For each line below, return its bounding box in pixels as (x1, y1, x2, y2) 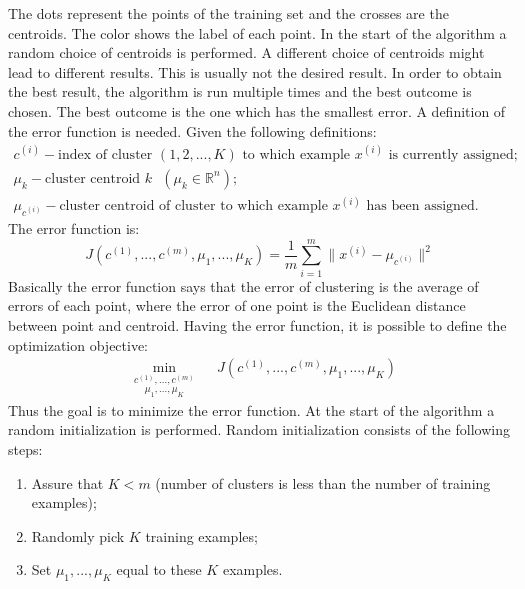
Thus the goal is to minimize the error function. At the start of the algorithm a (8, 399, 495, 420)
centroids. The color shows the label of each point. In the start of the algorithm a (8, 22, 507, 43)
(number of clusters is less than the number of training (155, 472, 491, 493)
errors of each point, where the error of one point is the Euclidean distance (8, 295, 466, 316)
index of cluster (58, 147, 153, 162)
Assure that (31, 472, 104, 493)
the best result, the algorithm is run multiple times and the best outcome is (8, 81, 472, 102)
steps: (8, 439, 43, 460)
